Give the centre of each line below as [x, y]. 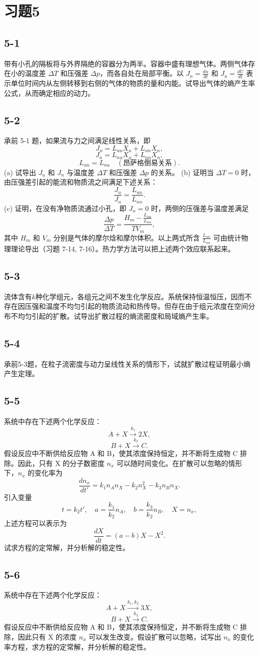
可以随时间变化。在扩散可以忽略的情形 [179, 463]
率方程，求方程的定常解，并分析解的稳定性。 [77, 646]
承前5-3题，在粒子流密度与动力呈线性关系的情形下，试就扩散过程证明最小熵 [127, 363]
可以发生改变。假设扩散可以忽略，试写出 [155, 637]
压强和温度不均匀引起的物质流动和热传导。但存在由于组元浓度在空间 [136, 306]
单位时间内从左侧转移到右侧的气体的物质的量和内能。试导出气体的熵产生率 [133, 83]
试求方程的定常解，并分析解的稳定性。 [67, 547]
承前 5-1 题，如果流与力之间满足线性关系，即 [77, 140]
